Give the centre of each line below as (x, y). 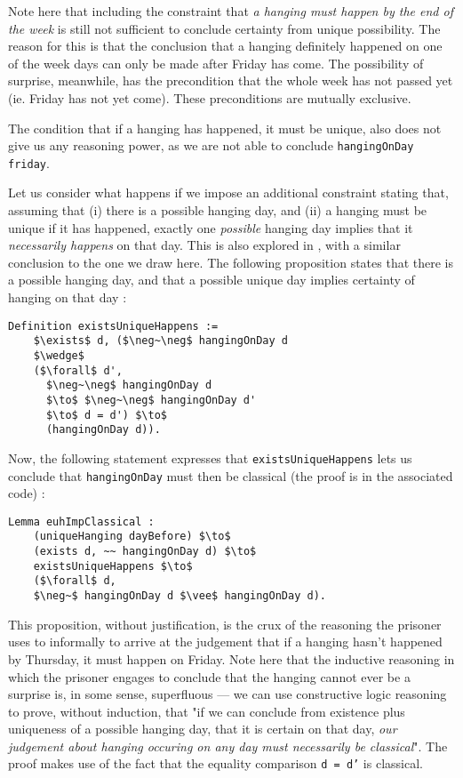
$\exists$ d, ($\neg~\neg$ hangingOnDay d (160, 341)
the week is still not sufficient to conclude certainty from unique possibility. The (224, 28)
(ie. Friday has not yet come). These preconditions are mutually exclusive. (210, 97)
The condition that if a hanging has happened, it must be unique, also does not (225, 128)
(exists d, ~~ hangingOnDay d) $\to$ (145, 552)
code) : (27, 493)
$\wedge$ (59, 355)
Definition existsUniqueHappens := (113, 326)
